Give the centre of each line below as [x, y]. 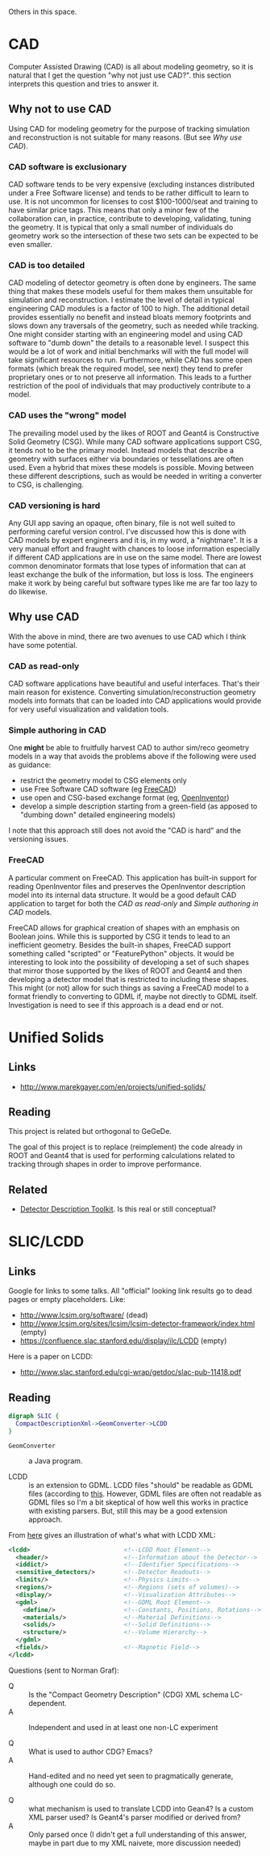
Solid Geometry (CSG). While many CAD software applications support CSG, [135, 441]
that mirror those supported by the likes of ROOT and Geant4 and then [125, 970]
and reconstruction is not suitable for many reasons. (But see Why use [125, 137]
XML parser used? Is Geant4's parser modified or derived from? [135, 1817]
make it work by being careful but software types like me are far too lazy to [133, 583]
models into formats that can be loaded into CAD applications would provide [135, 701]
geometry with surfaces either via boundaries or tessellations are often [126, 459]
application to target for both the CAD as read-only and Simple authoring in [133, 903]
